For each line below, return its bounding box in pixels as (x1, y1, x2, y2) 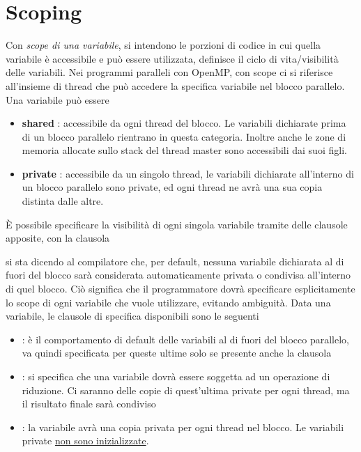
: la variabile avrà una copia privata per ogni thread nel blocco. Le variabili (22, 419, 344, 434)
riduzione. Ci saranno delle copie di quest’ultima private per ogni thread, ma (22, 382, 350, 397)
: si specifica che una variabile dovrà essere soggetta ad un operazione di (22, 369, 330, 383)
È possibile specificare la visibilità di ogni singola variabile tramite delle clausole (6, 217, 348, 231)
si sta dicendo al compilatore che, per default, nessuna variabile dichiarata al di (6, 254, 344, 268)
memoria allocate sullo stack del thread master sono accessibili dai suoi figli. (22, 143, 347, 157)
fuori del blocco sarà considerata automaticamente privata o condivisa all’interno (6, 267, 351, 282)
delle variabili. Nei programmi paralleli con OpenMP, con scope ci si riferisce (6, 65, 333, 79)
